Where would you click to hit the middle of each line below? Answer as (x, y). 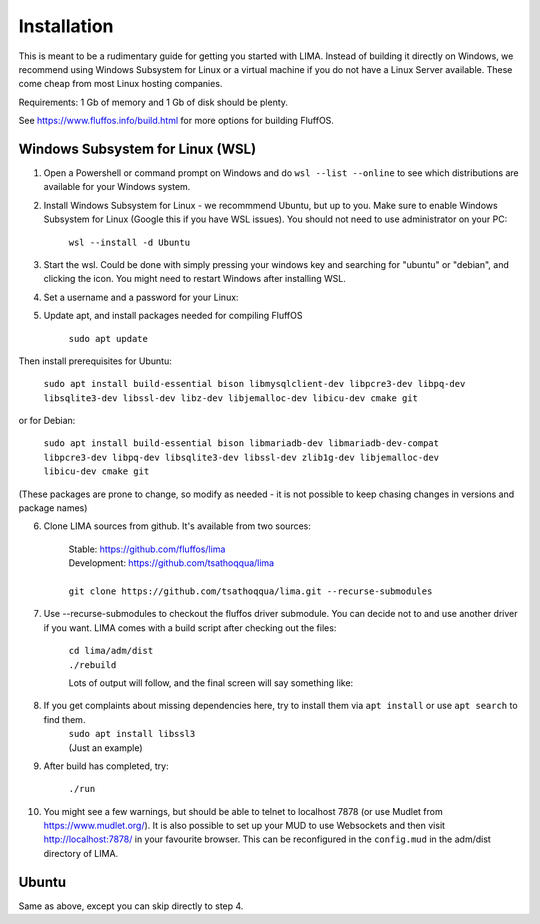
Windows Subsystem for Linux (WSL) (137, 148)
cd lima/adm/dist (111, 651)
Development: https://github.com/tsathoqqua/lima (171, 563)
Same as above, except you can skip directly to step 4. (131, 906)
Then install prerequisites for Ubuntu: (95, 361)
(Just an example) (106, 747)
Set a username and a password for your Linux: (141, 297)
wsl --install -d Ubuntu (129, 242)
